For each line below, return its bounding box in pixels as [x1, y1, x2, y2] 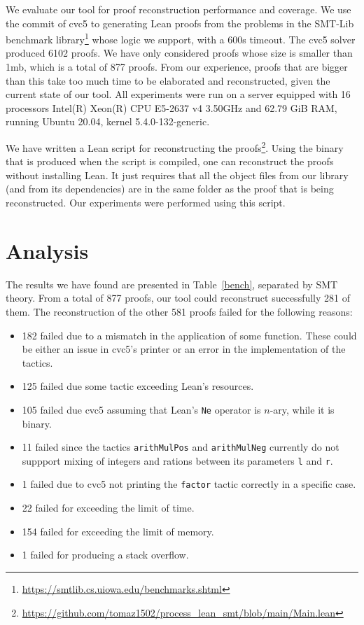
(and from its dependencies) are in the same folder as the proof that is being [6, 181, 334, 196]
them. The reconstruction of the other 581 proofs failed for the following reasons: [6, 304, 353, 318]
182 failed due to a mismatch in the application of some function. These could [22, 328, 357, 342]
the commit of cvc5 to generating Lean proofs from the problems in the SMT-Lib [6, 15, 354, 30]
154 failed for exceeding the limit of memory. [22, 524, 214, 538]
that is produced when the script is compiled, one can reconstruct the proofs [6, 154, 334, 169]
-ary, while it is [269, 402, 335, 416]
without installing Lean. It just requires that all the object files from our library [6, 167, 349, 182]
